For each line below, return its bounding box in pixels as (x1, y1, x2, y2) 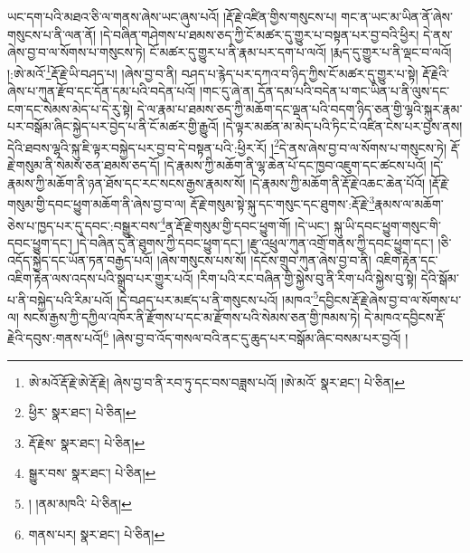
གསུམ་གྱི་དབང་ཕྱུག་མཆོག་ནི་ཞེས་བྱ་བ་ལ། (7, 194, 186, 213)
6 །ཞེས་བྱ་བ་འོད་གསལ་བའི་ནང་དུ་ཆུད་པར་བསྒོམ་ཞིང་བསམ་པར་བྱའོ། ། (103, 326, 409, 348)
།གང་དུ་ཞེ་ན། (200, 81, 254, 100)
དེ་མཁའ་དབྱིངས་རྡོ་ (363, 307, 446, 326)
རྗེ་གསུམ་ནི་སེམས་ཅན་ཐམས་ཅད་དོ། (7, 156, 160, 175)
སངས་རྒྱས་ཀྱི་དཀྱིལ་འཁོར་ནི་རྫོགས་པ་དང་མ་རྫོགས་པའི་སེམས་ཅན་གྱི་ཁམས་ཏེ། (23, 307, 361, 326)
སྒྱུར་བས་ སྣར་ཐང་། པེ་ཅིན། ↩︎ (28, 463, 156, 482)
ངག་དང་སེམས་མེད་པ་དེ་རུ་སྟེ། (7, 99, 134, 118)
